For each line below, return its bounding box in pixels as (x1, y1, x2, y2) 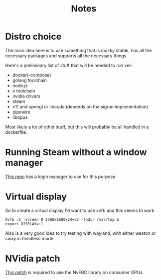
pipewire (12, 109, 31, 115)
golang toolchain (12, 77, 47, 83)
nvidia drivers (12, 93, 41, 99)
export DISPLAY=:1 (5, 221, 43, 226)
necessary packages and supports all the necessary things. (5, 53, 128, 59)
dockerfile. (5, 129, 27, 135)
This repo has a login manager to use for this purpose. (5, 174, 117, 180)
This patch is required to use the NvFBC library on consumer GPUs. (5, 269, 144, 275)
